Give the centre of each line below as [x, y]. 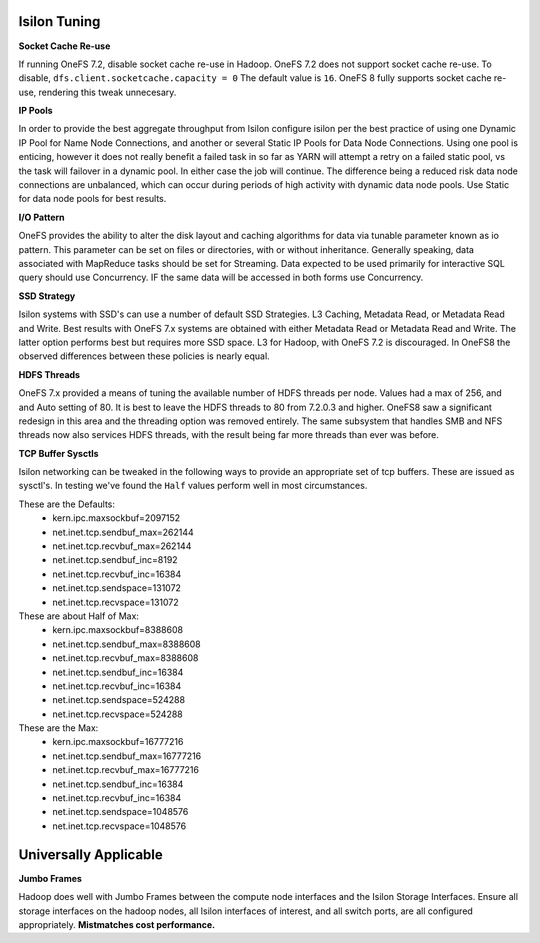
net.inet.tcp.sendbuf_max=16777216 [127, 756]
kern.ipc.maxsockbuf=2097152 [116, 518]
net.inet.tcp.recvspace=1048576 [119, 826]
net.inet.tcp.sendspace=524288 [118, 700]
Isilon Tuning [59, 21]
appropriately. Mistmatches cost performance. [116, 924]
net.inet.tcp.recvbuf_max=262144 [122, 546]
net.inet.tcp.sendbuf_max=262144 [123, 532]
